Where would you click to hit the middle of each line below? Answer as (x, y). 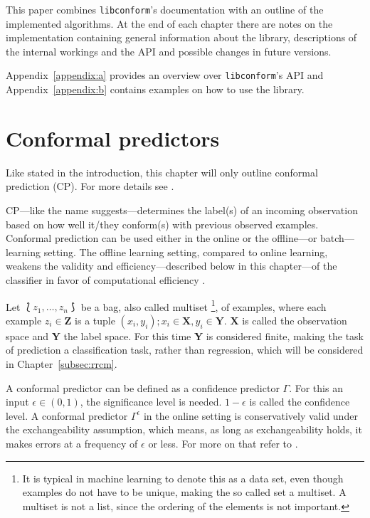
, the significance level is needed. (151, 402)
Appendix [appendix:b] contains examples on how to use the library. (155, 89)
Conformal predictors (113, 138)
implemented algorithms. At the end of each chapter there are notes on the (169, 23)
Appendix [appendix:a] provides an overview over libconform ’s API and (165, 75)
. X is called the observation (285, 320)
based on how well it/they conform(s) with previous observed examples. (162, 224)
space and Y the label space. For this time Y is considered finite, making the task (185, 335)
